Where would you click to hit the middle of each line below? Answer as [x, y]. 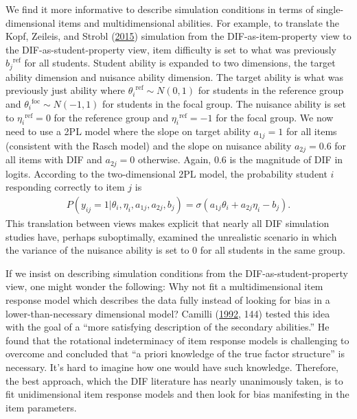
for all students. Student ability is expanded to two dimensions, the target [180, 63]
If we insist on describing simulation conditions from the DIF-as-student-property [177, 273]
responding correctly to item [65, 187]
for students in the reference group [271, 90]
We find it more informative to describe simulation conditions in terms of [160, 9]
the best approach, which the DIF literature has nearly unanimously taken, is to [174, 380]
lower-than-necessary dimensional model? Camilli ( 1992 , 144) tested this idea [168, 313]
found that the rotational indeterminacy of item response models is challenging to [177, 340]
